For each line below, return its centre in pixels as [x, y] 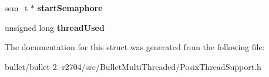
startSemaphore [70, 8]
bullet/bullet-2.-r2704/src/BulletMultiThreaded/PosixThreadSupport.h [133, 66]
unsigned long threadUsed [55, 27]
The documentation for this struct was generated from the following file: [135, 47]
